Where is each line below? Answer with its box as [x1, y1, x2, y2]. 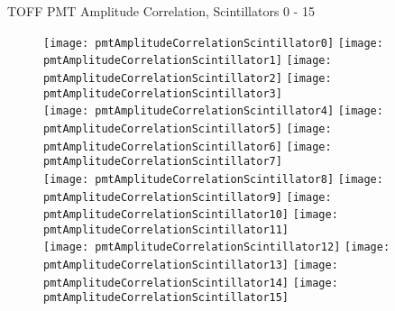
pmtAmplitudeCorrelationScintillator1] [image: [43, 54, 332, 68]
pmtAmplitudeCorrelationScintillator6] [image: [43, 140, 332, 153]
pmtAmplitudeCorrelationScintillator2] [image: [43, 71, 332, 85]
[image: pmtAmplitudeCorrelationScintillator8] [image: [43, 172, 383, 186]
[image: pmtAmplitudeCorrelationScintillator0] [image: [43, 36, 383, 50]
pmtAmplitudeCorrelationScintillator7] [43, 155, 282, 169]
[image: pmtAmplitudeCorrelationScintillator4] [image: [43, 105, 383, 118]
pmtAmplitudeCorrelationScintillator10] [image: [43, 208, 338, 222]
